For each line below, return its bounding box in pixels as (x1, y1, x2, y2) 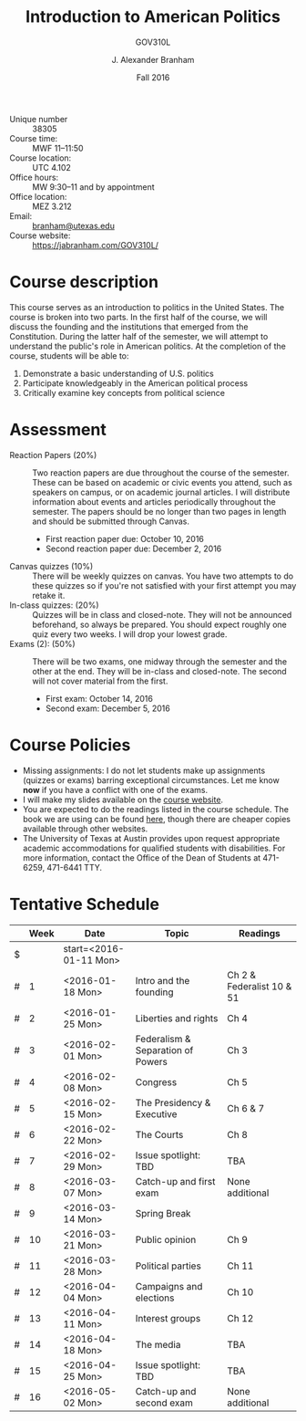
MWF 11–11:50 (32, 142, 84, 153)
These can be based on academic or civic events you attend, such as (32, 476, 293, 487)
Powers (135, 1055, 168, 1068)
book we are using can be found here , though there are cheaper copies (22, 813, 291, 824)
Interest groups (135, 1311, 201, 1324)
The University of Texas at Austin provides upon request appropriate (22, 832, 280, 843)
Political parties (135, 1259, 202, 1272)
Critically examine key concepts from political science (22, 387, 226, 398)
